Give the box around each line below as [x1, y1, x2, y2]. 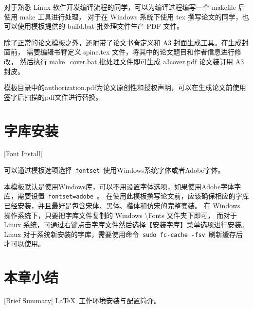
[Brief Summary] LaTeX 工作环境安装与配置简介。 [4, 295, 161, 306]
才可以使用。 [4, 238, 45, 249]
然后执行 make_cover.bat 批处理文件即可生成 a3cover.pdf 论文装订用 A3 [19, 56, 244, 66]
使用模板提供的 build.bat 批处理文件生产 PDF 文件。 [17, 21, 184, 31]
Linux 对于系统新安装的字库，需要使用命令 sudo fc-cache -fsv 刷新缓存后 [4, 229, 243, 239]
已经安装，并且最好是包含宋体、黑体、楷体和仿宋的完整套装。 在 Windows [4, 200, 240, 210]
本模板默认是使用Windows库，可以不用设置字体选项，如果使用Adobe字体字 [4, 181, 241, 191]
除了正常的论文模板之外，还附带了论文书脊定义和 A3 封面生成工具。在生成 [4, 37, 242, 47]
